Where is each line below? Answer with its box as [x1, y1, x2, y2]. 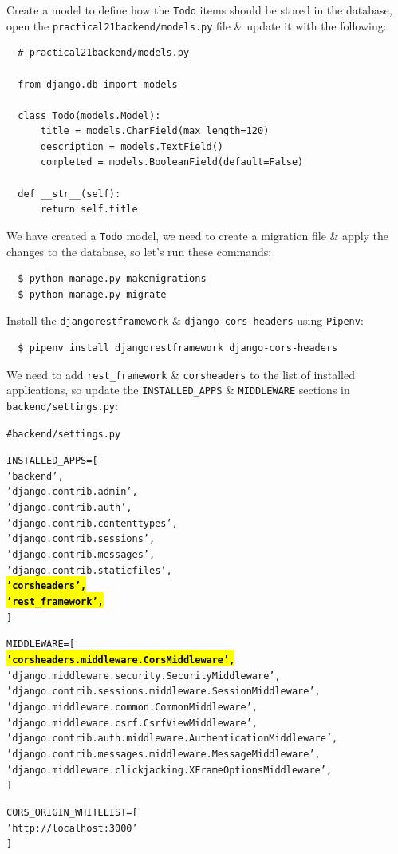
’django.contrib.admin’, [6, 486, 138, 498]
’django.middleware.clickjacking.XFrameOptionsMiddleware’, [6, 764, 333, 776]
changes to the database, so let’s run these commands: [6, 243, 272, 259]
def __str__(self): [18, 188, 121, 200]
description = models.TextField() [40, 140, 224, 152]
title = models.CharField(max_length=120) [40, 125, 270, 137]
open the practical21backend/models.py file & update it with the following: [6, 17, 387, 34]
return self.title [40, 204, 138, 215]
